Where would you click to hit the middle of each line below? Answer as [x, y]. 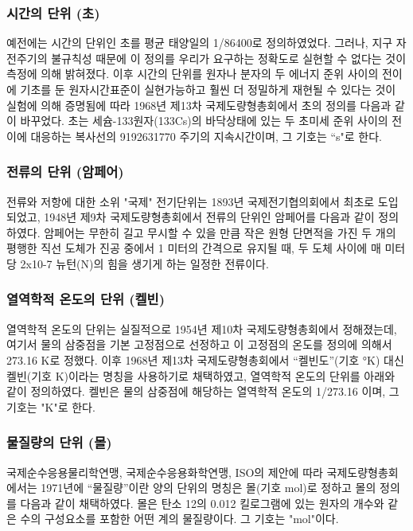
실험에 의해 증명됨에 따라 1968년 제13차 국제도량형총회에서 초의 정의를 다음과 [199, 105]
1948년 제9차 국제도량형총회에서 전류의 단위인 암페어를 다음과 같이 [209, 217]
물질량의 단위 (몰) [59, 442]
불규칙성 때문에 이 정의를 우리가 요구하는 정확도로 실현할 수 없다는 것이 [229, 58]
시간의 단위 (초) [53, 12]
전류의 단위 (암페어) [65, 172]
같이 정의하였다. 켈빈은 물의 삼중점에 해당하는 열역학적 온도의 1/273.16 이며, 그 [203, 391]
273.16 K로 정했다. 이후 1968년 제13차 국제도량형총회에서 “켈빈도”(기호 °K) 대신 [205, 359]
